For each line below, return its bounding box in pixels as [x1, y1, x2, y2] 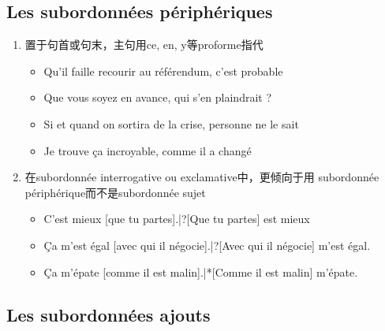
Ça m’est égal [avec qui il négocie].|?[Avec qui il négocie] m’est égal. [43, 236, 371, 253]
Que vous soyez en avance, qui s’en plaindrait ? [43, 89, 272, 106]
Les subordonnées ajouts [6, 302, 211, 326]
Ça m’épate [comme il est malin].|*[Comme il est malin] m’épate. [43, 263, 358, 280]
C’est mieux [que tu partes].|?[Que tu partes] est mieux [43, 210, 310, 227]
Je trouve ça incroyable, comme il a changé [43, 142, 252, 158]
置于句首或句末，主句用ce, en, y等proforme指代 [24, 36, 264, 53]
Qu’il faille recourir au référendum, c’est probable [43, 62, 283, 79]
